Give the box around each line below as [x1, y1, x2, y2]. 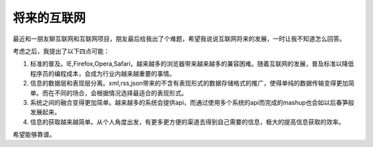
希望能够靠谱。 [12, 130, 55, 139]
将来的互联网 [12, 10, 86, 26]
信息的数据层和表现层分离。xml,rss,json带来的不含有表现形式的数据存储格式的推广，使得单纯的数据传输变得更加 [30, 79, 349, 88]
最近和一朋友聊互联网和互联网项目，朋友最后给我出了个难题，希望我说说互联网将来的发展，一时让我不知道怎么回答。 [12, 35, 345, 43]
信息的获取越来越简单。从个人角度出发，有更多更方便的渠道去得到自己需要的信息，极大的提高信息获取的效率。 [30, 117, 345, 126]
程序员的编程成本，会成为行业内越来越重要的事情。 [30, 69, 175, 77]
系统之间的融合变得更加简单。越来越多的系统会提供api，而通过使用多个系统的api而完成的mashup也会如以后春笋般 [30, 98, 355, 106]
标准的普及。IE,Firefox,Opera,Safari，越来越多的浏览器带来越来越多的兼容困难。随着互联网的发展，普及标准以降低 [30, 59, 355, 68]
